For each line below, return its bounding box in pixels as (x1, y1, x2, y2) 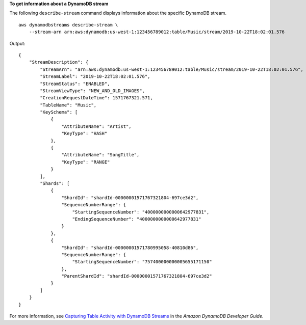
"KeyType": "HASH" (61, 130, 108, 137)
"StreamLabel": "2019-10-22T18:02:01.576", (40, 74, 150, 79)
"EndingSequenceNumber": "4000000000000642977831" (72, 216, 201, 222)
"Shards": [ (40, 180, 70, 186)
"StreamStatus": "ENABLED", (40, 80, 110, 87)
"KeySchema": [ (40, 110, 78, 115)
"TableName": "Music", (40, 102, 97, 108)
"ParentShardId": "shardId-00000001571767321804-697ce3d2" (61, 273, 212, 279)
